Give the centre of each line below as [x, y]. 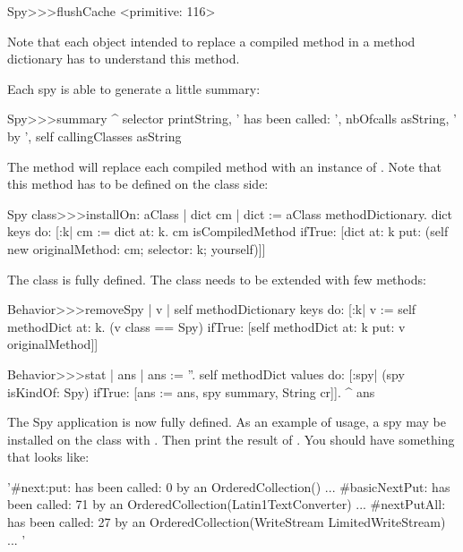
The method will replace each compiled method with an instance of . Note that [225, 166]
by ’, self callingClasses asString [94, 136]
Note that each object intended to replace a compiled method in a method [211, 41]
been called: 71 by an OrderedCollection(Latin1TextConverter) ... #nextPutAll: [227, 504]
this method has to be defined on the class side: [138, 184]
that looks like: [48, 457]
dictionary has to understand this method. [124, 59]
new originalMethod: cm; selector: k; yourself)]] [137, 248]
